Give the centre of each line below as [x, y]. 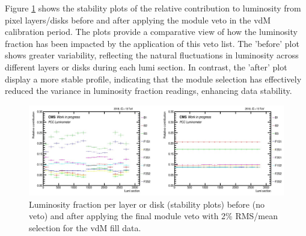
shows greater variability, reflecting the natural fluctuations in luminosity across [152, 55]
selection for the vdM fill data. [85, 227]
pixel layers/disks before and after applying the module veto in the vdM [138, 20]
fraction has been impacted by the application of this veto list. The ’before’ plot [152, 43]
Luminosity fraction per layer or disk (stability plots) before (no [147, 204]
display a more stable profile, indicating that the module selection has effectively [153, 79]
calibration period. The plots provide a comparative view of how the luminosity [151, 32]
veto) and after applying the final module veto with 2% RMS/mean [154, 216]
